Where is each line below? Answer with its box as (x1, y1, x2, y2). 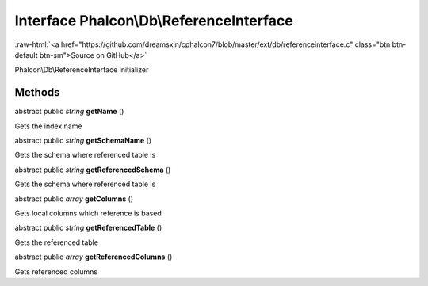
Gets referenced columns (14, 266, 98, 276)
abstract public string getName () (14, 107, 124, 116)
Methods (14, 86, 60, 99)
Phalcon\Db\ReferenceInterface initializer (14, 65, 149, 74)
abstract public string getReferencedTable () (14, 223, 162, 233)
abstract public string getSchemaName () (14, 135, 152, 146)
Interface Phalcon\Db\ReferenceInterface (14, 12, 293, 29)
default (14, 50, 39, 59)
